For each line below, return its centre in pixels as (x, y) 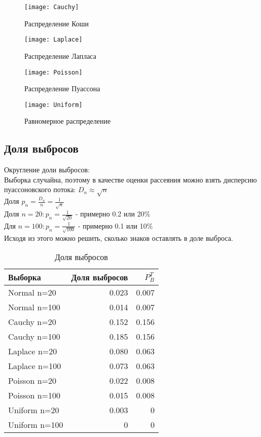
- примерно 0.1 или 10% (116, 225)
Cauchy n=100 (34, 337)
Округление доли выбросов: (47, 170)
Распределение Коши (57, 23)
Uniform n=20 (34, 410)
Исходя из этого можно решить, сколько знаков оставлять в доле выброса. (119, 238)
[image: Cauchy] (52, 7)
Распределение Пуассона (62, 88)
